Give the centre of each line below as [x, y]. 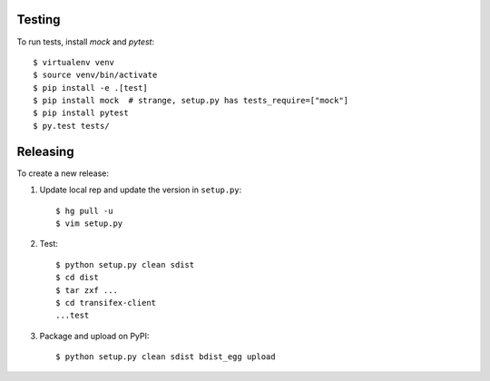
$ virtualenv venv [74, 62]
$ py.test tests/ [71, 126]
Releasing [45, 151]
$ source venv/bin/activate [95, 75]
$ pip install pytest [81, 113]
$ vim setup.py [89, 223]
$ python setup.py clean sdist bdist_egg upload [166, 357]
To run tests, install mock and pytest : [86, 42]
